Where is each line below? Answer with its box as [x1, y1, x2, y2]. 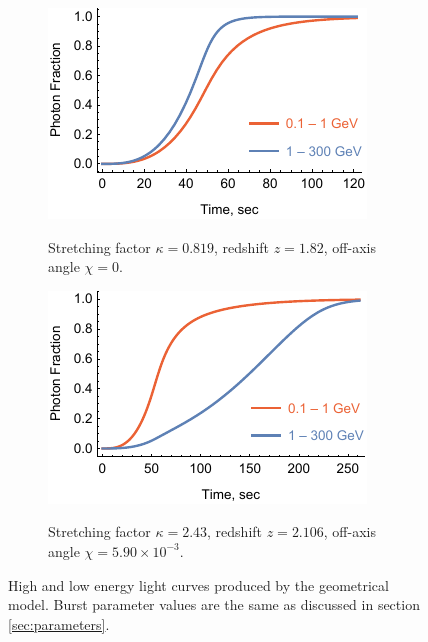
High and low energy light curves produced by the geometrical [8, 574, 389, 595]
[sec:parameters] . [8, 613, 110, 634]
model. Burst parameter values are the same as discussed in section [8, 594, 420, 615]
